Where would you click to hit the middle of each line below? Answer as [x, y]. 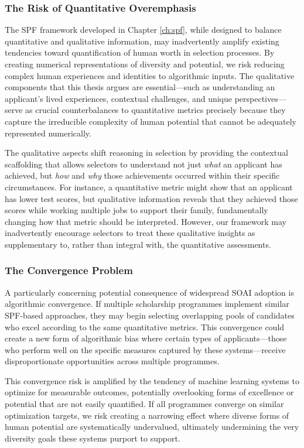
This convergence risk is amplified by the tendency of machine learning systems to [152, 380]
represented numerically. [48, 133]
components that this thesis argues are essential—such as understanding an [140, 87]
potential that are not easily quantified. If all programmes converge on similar [144, 404]
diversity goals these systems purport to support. [93, 438]
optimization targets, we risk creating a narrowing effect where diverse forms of [147, 415]
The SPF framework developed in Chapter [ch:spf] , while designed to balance [143, 30]
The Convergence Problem [69, 270]
